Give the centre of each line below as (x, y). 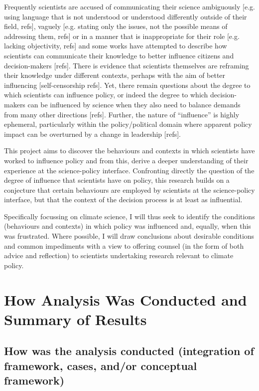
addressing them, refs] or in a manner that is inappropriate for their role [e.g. (122, 36)
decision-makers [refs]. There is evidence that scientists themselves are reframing (127, 65)
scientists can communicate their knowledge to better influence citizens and (119, 55)
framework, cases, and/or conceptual (101, 365)
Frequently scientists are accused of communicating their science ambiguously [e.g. (129, 6)
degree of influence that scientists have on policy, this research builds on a (117, 180)
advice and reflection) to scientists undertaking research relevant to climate (119, 255)
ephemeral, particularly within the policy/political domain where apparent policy (128, 124)
